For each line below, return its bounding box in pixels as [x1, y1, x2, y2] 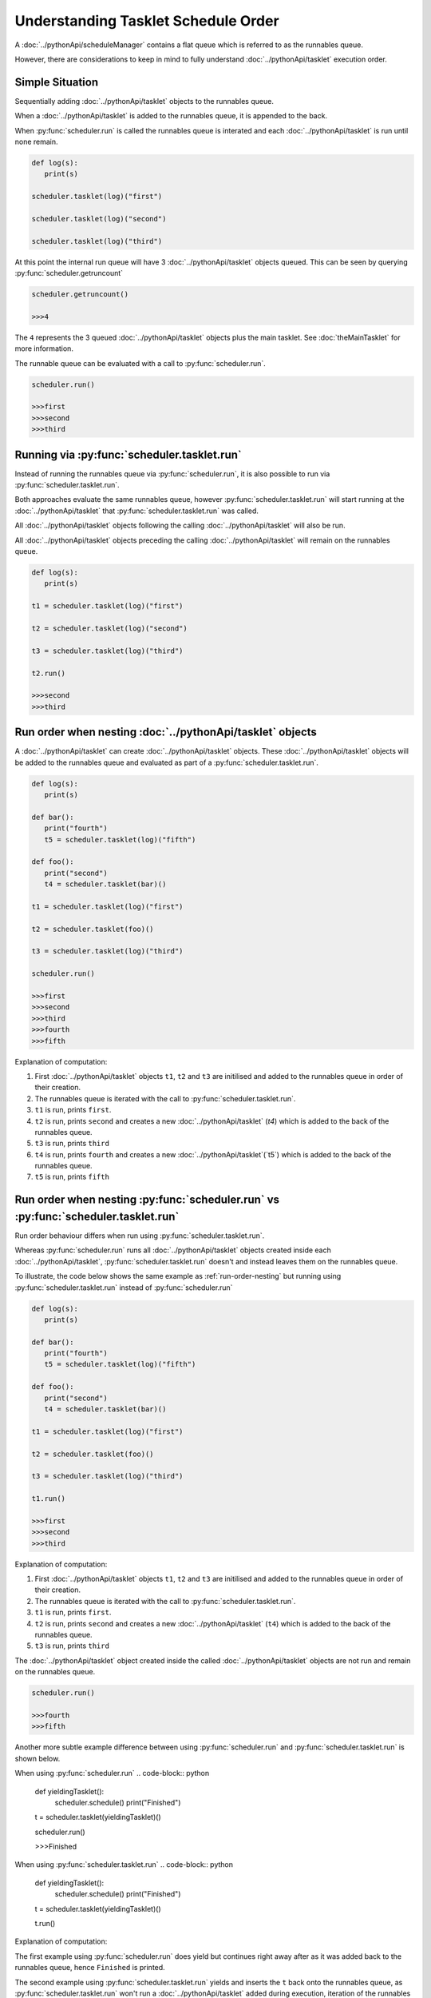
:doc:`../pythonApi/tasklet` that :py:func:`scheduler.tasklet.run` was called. [14, 506, 259, 515]
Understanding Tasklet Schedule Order [14, 12, 279, 30]
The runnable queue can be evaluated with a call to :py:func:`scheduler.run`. [14, 358, 267, 368]
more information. [14, 344, 73, 353]
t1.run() [31, 1495, 66, 1503]
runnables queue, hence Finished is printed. [14, 1963, 165, 1972]
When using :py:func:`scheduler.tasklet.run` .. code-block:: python [14, 1860, 234, 1869]
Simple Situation [14, 75, 99, 89]
